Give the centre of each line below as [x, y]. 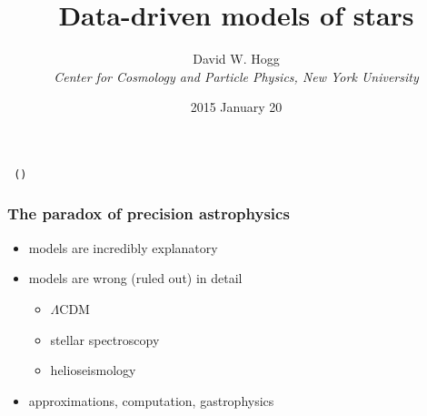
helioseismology [93, 370]
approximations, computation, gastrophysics [151, 400]
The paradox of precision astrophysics [149, 213]
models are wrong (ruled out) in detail [135, 278]
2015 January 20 [236, 107]
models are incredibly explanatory [123, 247]
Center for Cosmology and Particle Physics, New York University [236, 76]
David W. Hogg [236, 59]
